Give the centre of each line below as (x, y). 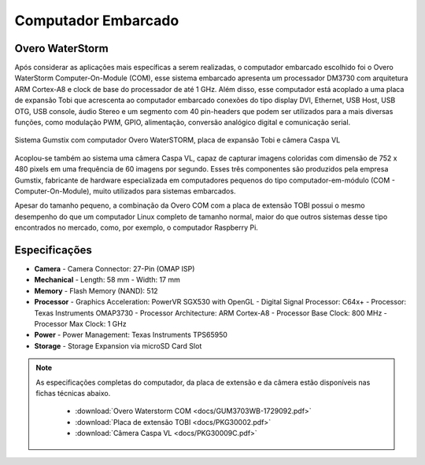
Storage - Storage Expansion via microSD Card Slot (118, 345)
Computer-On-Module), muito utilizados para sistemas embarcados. (125, 191)
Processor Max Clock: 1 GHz (80, 324)
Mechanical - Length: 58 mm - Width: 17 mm (107, 280)
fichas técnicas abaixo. (73, 393)
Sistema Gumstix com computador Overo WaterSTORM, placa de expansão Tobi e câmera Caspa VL (177, 140)
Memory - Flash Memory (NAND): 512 (96, 290)
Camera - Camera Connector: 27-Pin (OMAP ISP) (115, 269)
